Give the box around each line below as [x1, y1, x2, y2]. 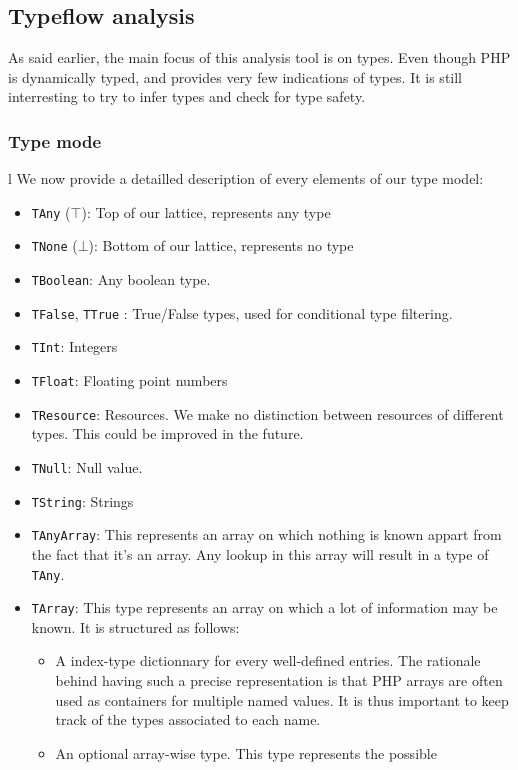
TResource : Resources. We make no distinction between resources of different [31, 403, 504, 424]
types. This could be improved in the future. [31, 423, 304, 444]
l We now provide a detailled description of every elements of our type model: [8, 168, 484, 189]
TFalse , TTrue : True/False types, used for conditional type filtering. [31, 302, 453, 323]
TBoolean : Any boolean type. [31, 269, 211, 290]
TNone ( [31, 235, 78, 256]
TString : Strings [31, 490, 134, 511]
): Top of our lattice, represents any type [81, 201, 331, 222]
